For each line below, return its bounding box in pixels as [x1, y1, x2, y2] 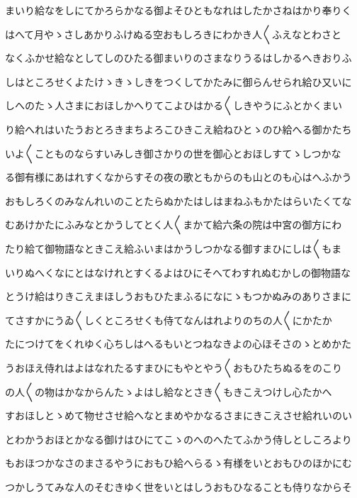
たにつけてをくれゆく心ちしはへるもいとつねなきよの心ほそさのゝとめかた [5, 336, 351, 351]
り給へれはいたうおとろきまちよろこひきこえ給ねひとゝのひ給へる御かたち [5, 121, 352, 136]
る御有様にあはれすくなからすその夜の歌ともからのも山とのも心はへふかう [5, 170, 352, 184]
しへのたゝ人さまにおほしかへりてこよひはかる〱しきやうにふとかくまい [5, 98, 342, 113]
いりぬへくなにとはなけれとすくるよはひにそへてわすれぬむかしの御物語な [5, 265, 351, 280]
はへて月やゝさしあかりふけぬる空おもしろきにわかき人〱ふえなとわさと [5, 26, 342, 41]
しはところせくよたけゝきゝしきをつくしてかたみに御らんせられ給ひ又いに [5, 74, 352, 89]
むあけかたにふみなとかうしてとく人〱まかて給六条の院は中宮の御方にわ [5, 217, 342, 232]
